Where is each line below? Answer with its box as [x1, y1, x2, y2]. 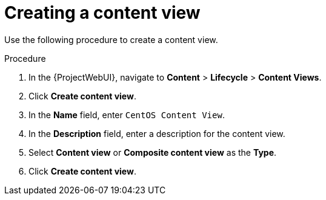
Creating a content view [4, 2, 201, 23]
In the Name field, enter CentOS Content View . [28, 109, 225, 120]
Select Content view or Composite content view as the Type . [28, 147, 277, 158]
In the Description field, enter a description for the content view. [28, 128, 285, 139]
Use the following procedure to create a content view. [4, 34, 218, 45]
